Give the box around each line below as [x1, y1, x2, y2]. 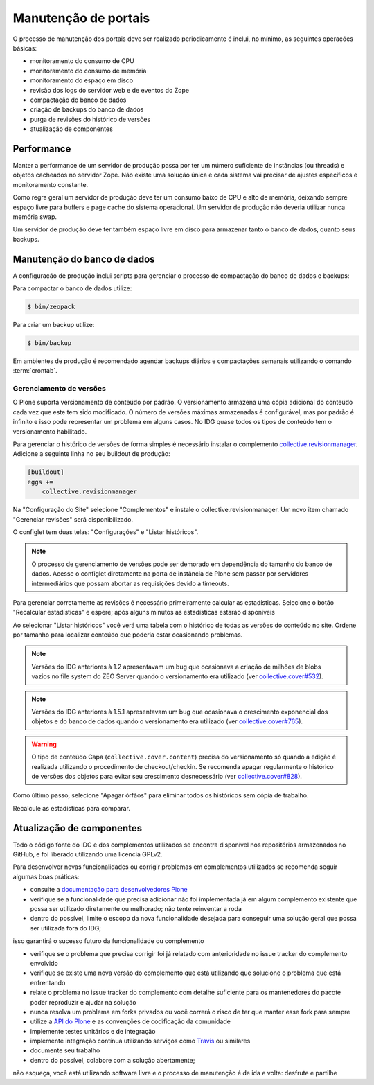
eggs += [27, 478, 53, 486]
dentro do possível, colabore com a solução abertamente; [30, 1056, 195, 1064]
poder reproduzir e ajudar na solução [30, 998, 136, 1006]
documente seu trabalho [30, 1046, 100, 1055]
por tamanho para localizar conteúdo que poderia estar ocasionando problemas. [12, 630, 243, 639]
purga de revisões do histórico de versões [30, 115, 151, 123]
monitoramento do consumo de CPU [30, 57, 134, 65]
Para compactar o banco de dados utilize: [12, 284, 132, 292]
